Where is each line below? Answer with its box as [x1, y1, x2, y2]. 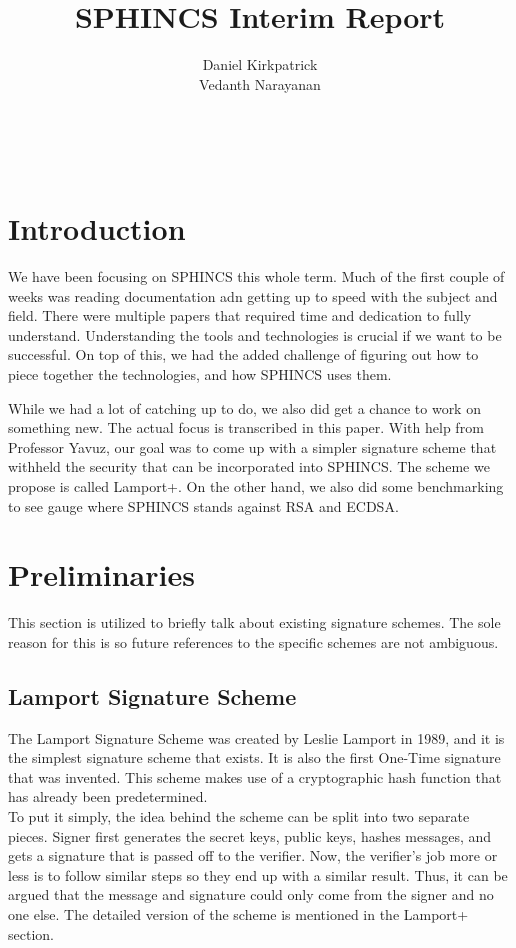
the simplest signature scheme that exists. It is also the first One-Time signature [8, 747, 501, 768]
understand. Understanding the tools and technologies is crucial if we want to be [8, 324, 502, 345]
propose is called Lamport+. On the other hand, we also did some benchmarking [8, 475, 504, 496]
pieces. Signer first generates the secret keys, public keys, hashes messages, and [8, 825, 492, 846]
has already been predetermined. [8, 786, 208, 807]
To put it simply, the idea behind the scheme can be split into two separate [8, 806, 470, 827]
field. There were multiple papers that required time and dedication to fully [8, 305, 472, 326]
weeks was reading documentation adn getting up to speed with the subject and [8, 285, 498, 306]
